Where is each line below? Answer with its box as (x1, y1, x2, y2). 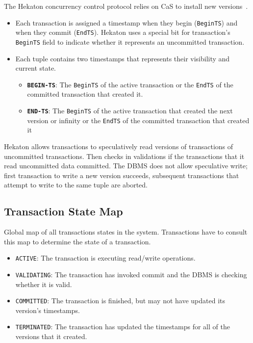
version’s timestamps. (15, 305, 80, 315)
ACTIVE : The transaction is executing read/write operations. (15, 253, 196, 263)
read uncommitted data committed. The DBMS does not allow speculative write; (4, 160, 248, 171)
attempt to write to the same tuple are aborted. (4, 180, 148, 190)
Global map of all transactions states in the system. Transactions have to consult (4, 227, 248, 237)
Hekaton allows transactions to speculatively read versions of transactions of (4, 141, 233, 151)
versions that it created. (15, 331, 87, 342)
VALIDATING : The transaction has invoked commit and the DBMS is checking (15, 269, 247, 279)
